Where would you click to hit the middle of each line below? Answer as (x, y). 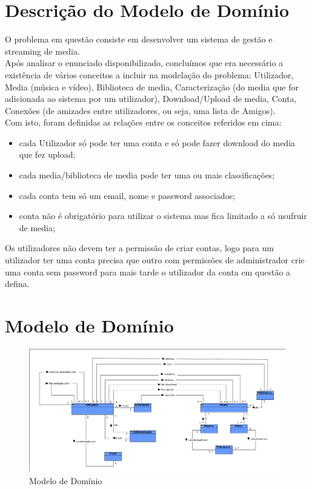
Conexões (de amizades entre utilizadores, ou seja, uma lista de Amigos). (140, 110)
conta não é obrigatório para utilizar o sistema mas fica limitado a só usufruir (163, 216)
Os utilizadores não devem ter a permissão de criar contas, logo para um (139, 248)
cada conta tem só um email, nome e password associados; (127, 195)
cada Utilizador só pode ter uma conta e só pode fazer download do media (157, 142)
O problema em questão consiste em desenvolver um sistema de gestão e (139, 39)
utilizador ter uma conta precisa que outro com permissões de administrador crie (155, 260)
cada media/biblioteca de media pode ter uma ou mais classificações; (147, 175)
